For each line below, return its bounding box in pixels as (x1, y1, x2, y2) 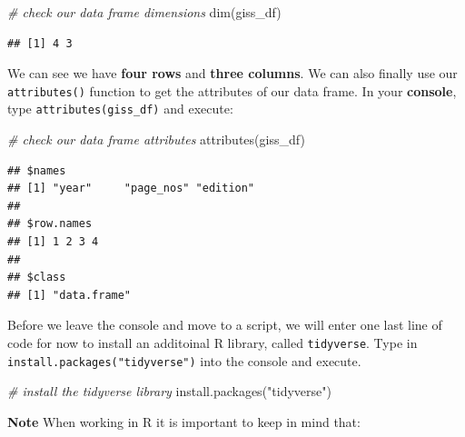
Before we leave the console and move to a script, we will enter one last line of (7, 315, 442, 334)
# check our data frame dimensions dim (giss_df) (7, 3, 282, 21)
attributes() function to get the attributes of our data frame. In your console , (7, 81, 457, 100)
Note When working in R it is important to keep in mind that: (7, 412, 361, 431)
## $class (7, 271, 66, 284)
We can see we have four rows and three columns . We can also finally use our (7, 64, 458, 83)
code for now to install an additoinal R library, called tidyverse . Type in (7, 333, 418, 353)
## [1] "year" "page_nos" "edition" (7, 182, 255, 195)
